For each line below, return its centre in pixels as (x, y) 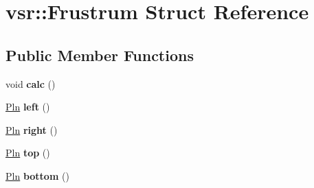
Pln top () (28, 153)
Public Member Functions (100, 55)
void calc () (31, 83)
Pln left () (28, 107)
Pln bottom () (37, 175)
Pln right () (32, 129)
